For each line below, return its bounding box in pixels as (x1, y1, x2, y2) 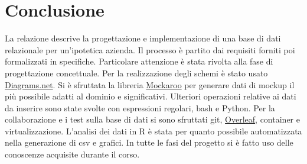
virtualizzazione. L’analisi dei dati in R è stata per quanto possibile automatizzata (5, 124, 302, 137)
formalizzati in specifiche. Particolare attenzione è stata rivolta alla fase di (5, 55, 273, 67)
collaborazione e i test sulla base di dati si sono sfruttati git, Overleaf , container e (5, 113, 300, 126)
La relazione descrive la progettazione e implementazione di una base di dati (5, 32, 281, 44)
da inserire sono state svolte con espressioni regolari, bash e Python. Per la (5, 101, 275, 114)
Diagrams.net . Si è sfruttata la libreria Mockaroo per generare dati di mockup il (5, 78, 295, 91)
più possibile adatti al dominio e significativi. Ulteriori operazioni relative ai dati (5, 90, 296, 102)
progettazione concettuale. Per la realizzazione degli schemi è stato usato (5, 66, 268, 79)
